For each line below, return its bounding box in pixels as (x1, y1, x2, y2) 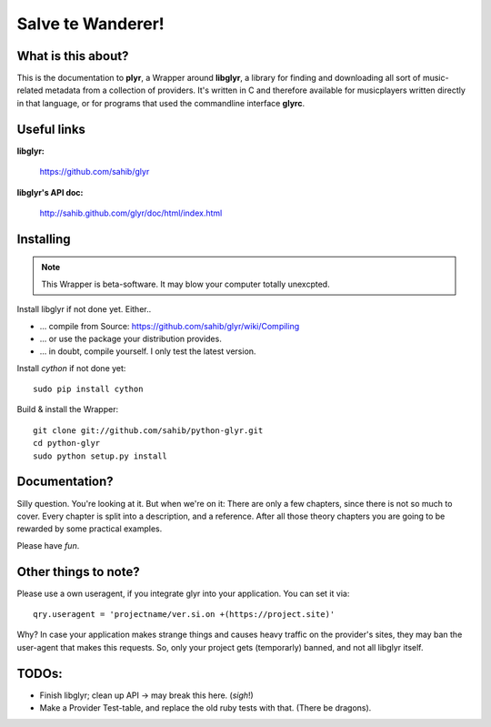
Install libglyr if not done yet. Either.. (16, 304, 152, 315)
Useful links (16, 121, 86, 136)
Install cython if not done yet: (16, 362, 126, 373)
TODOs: (16, 665, 63, 682)
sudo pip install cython (33, 384, 144, 395)
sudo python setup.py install (33, 450, 168, 461)
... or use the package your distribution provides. (39, 333, 222, 344)
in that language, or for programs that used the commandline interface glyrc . (16, 97, 305, 108)
